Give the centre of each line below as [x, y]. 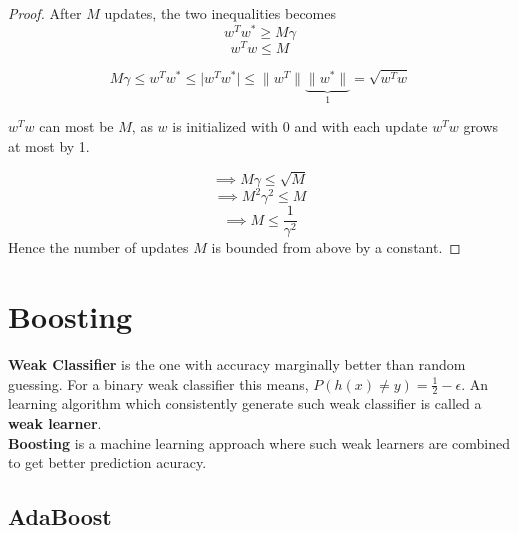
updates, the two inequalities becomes [220, 13]
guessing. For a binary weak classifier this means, [158, 383]
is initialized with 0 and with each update [300, 126]
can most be [76, 126]
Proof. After [45, 13]
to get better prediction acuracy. [107, 462]
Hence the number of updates [98, 247]
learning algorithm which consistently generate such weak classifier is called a [245, 403]
